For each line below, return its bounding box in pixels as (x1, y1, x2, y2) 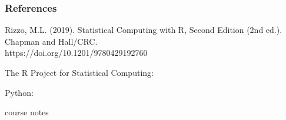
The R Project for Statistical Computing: (5, 66, 154, 78)
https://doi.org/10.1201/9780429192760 (5, 46, 148, 59)
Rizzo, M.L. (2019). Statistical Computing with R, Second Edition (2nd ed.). (5, 24, 282, 36)
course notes (5, 106, 49, 118)
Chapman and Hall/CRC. (5, 35, 98, 47)
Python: (5, 86, 34, 98)
